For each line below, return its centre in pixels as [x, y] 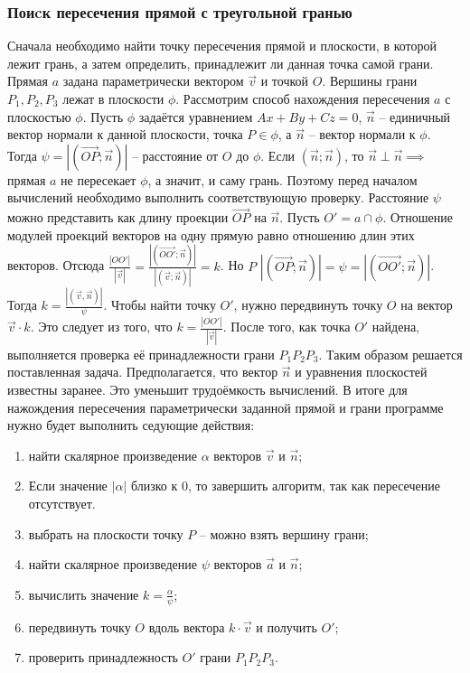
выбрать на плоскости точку [106, 533]
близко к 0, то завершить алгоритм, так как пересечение [285, 486]
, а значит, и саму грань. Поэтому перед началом [282, 179]
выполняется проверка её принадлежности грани [141, 354]
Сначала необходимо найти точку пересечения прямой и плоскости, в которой [222, 46]
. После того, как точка [287, 327]
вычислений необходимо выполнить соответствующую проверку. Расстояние [218, 197]
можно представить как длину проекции [118, 217]
